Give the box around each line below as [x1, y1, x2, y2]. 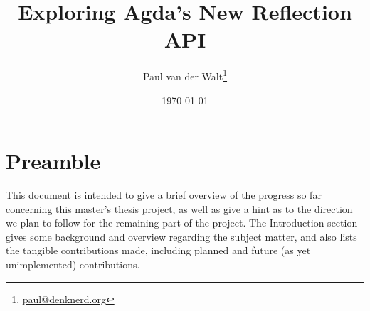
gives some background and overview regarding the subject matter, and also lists [6, 229, 357, 244]
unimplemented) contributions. [6, 257, 140, 272]
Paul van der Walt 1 [142, 67, 228, 83]
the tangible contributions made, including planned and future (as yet [6, 243, 311, 258]
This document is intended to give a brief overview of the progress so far [6, 187, 322, 202]
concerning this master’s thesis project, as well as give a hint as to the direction [6, 201, 353, 216]
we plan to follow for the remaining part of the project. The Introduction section [6, 215, 358, 230]
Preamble [6, 146, 101, 175]
